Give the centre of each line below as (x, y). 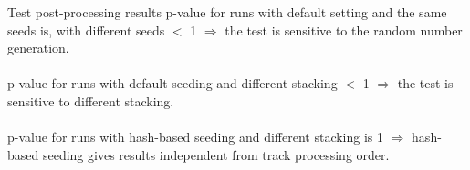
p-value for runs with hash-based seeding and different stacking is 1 (196, 137)
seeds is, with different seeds (86, 30)
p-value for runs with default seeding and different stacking (172, 83)
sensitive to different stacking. (91, 100)
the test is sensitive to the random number (344, 30)
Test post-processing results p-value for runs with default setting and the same (227, 12)
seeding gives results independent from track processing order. (216, 154)
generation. (38, 48)
